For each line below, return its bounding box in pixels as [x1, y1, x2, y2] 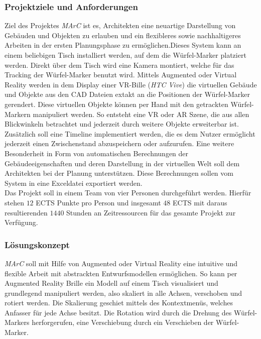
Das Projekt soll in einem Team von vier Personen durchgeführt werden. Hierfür [5, 187, 251, 198]
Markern [5, 108, 31, 119]
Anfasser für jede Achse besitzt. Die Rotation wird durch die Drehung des [5, 307, 232, 317]
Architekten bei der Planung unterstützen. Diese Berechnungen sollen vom [5, 168, 233, 178]
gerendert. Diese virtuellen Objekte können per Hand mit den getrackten [5, 98, 228, 109]
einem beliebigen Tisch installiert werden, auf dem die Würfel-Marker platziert [5, 50, 246, 60]
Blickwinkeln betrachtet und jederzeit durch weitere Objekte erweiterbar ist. [5, 119, 239, 129]
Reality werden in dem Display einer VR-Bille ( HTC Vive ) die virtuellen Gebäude [5, 79, 257, 89]
